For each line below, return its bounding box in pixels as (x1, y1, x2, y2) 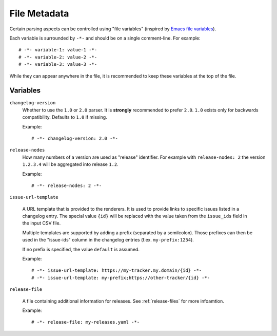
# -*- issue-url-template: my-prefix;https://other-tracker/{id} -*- (31, 275, 210, 281)
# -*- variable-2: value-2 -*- (18, 54, 97, 60)
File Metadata (9, 8, 69, 19)
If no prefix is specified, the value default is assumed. (22, 246, 140, 252)
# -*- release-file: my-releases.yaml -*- (31, 319, 140, 325)
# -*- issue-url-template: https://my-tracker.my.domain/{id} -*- (31, 268, 202, 273)
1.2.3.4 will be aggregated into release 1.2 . (22, 161, 119, 167)
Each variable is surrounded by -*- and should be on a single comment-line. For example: (9, 35, 201, 41)
